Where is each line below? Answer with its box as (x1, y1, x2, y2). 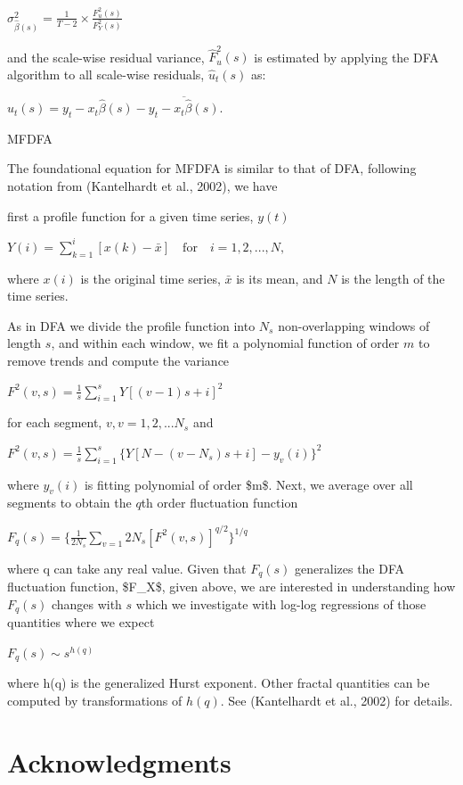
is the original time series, (80, 269, 221, 287)
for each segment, (7, 413, 102, 432)
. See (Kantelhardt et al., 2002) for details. (220, 690, 453, 709)
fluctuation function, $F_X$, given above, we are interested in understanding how (7, 577, 456, 596)
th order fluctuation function (141, 493, 298, 512)
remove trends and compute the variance (7, 351, 230, 369)
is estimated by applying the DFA (254, 47, 439, 66)
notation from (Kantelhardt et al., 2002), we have (7, 177, 278, 195)
